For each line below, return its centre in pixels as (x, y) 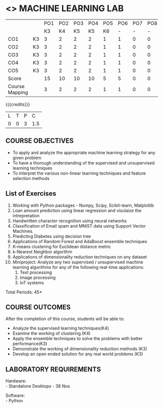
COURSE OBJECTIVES (40, 141)
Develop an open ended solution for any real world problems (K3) (78, 354)
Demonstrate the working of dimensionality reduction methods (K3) (80, 349)
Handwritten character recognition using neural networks (70, 221)
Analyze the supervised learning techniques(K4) (61, 328)
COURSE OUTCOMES (38, 307)
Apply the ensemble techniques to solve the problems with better (78, 339)
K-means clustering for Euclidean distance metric (62, 246)
